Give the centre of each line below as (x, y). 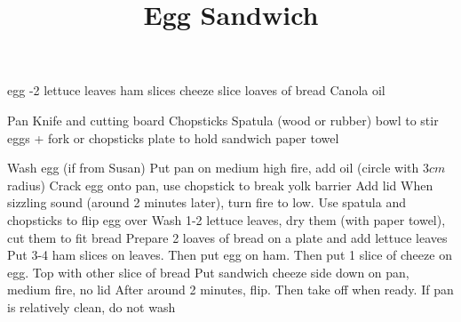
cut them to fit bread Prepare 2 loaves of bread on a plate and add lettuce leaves (227, 237)
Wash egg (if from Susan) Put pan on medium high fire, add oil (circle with (213, 168)
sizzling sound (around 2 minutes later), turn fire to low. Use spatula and (207, 202)
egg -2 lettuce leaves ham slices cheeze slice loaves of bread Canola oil (196, 90)
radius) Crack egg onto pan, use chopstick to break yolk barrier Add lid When (220, 185)
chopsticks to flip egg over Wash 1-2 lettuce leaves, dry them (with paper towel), (227, 219)
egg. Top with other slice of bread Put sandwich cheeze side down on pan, (208, 272)
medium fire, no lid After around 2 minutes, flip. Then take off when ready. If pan (230, 290)
